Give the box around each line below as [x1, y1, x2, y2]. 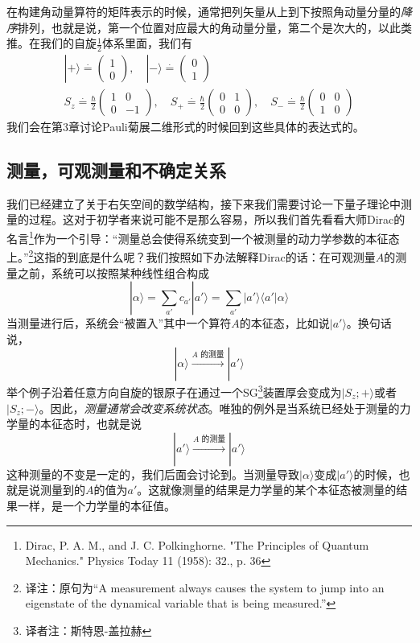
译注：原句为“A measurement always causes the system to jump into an [25, 579, 385, 596]
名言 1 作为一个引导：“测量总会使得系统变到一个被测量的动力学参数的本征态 [6, 228, 400, 246]
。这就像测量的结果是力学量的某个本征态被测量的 [137, 481, 397, 498]
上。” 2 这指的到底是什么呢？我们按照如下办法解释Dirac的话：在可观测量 [6, 246, 376, 265]
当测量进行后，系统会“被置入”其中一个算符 [6, 315, 232, 332]
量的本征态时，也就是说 [17, 415, 142, 432]
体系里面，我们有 [101, 35, 192, 52]
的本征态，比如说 [239, 315, 330, 332]
